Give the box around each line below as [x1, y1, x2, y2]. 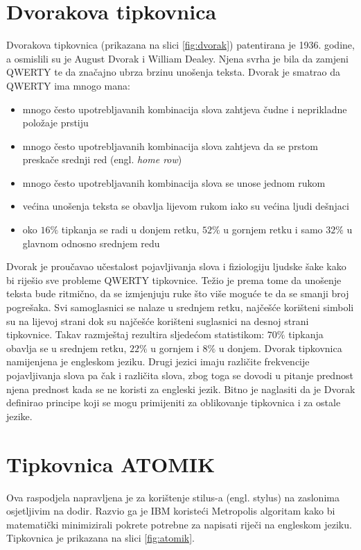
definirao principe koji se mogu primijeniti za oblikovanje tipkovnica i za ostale [6, 395, 341, 410]
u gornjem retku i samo [223, 222, 323, 237]
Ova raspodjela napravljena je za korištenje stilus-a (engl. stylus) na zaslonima [6, 490, 340, 504]
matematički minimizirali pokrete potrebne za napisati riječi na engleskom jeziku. [6, 517, 352, 531]
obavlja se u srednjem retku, [6, 340, 127, 355]
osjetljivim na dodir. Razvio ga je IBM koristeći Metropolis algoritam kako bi [6, 503, 335, 518]
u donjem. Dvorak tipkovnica [218, 340, 342, 355]
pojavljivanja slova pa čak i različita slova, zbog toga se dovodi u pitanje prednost [6, 368, 353, 382]
